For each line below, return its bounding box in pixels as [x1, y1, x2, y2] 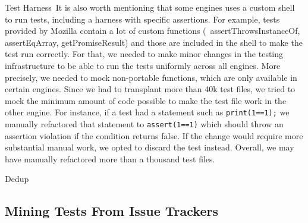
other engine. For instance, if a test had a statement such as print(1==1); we [5, 106, 290, 118]
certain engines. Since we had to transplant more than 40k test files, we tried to [5, 83, 296, 95]
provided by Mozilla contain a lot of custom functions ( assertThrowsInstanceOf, [5, 24, 300, 37]
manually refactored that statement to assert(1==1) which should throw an [5, 118, 284, 130]
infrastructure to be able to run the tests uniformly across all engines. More [5, 59, 281, 71]
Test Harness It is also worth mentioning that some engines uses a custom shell [5, 1, 295, 13]
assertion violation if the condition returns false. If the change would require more [5, 129, 303, 142]
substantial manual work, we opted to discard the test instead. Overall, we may [5, 141, 294, 153]
